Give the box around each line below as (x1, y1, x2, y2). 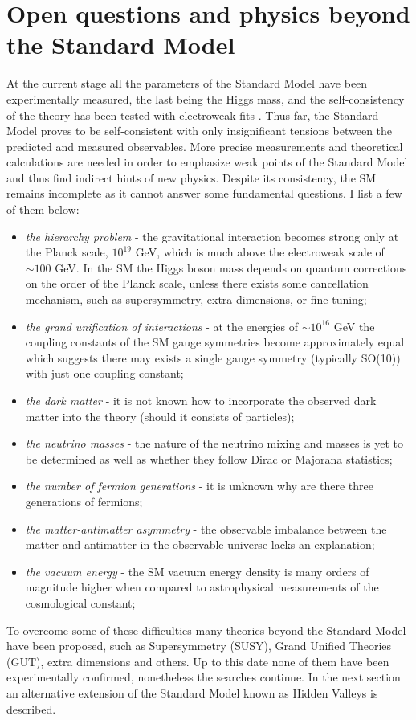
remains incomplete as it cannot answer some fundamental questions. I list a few (6, 185, 402, 202)
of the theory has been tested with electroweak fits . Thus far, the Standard (6, 106, 379, 123)
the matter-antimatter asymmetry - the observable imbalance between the (25, 520, 387, 537)
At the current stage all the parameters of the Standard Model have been (6, 75, 368, 92)
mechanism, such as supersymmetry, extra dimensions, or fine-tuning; (25, 291, 367, 308)
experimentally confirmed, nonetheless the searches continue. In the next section (6, 669, 401, 685)
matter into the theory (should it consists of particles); (25, 407, 295, 424)
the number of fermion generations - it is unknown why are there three (25, 477, 373, 494)
